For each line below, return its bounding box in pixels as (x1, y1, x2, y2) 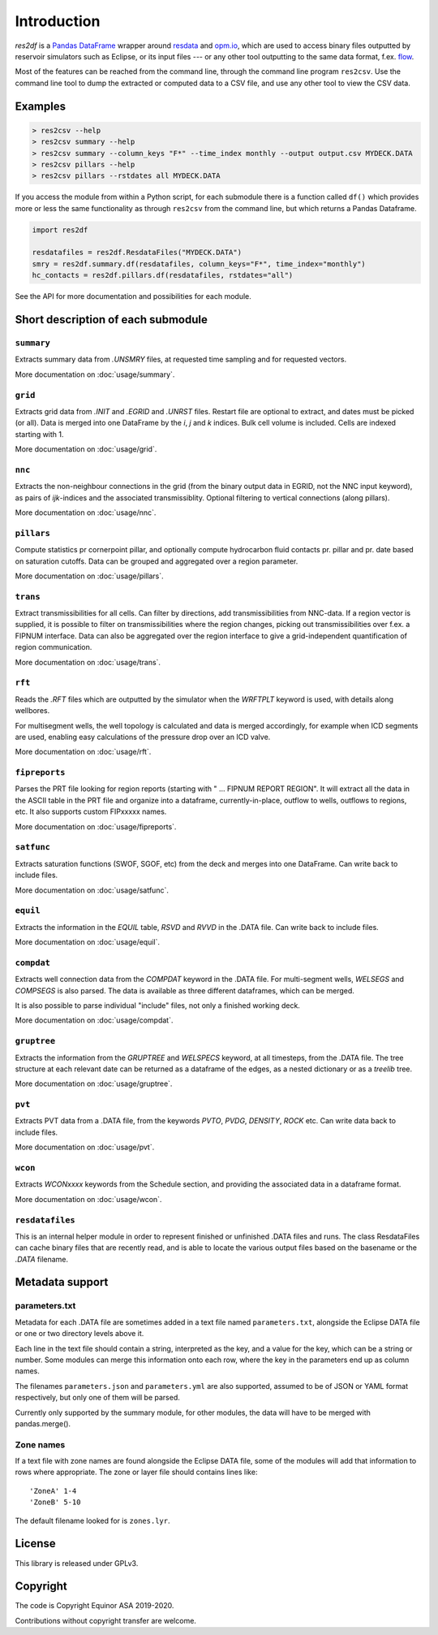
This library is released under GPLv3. (15, 1558, 139, 1568)
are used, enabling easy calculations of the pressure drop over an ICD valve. (15, 732, 271, 742)
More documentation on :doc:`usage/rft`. (15, 747, 152, 757)
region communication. (15, 642, 92, 652)
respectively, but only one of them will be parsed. (15, 1393, 180, 1403)
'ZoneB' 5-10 (29, 1498, 81, 1507)
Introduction (15, 12, 101, 30)
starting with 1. (15, 429, 64, 439)
